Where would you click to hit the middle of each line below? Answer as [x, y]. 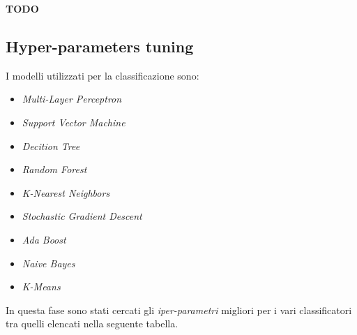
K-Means [41, 286]
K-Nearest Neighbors [66, 192]
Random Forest [54, 169]
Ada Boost [44, 239]
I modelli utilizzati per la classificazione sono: [102, 75]
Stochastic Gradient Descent [82, 216]
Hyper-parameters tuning [100, 46]
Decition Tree [51, 146]
